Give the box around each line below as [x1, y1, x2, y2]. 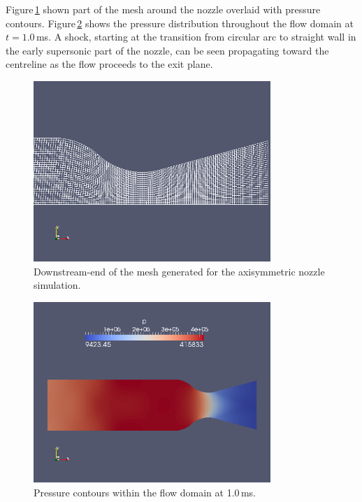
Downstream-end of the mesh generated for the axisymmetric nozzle [34, 264, 325, 278]
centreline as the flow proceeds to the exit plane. [6, 57, 213, 71]
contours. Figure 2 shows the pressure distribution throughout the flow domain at [6, 15, 354, 30]
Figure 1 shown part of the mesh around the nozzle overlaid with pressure [6, 2, 321, 16]
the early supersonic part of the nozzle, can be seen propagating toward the [6, 43, 329, 57]
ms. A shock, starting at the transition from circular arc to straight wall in [36, 29, 356, 44]
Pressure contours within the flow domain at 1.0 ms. [34, 485, 256, 499]
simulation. [34, 278, 81, 292]
